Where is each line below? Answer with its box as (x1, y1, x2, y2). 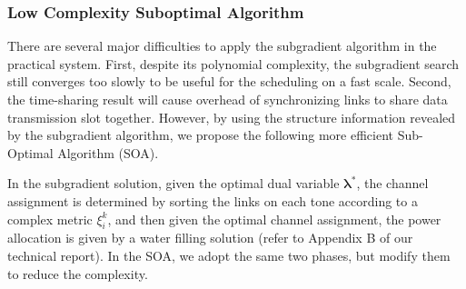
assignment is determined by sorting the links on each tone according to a (7, 191, 418, 210)
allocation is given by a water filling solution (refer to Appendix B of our (7, 228, 413, 247)
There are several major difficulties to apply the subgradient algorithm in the (7, 36, 437, 55)
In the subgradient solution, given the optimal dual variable (7, 174, 340, 193)
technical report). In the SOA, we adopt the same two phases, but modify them (7, 245, 451, 264)
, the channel (356, 174, 429, 193)
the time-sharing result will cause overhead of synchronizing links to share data (7, 90, 448, 108)
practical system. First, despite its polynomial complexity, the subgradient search (7, 54, 460, 73)
